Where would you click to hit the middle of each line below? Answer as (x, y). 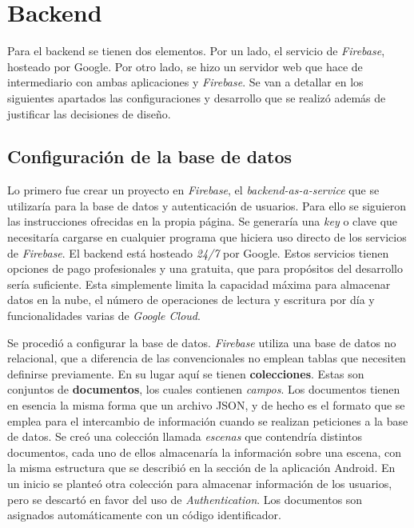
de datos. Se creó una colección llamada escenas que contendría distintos (185, 436)
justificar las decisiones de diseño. (89, 113)
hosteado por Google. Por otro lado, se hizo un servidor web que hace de (185, 66)
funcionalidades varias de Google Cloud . (104, 316)
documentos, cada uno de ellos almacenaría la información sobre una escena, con (205, 452)
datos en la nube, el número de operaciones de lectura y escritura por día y (191, 300)
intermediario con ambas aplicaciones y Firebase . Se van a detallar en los (185, 82)
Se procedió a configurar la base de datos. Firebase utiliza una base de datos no (202, 342)
